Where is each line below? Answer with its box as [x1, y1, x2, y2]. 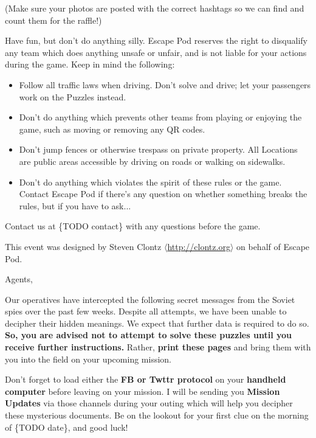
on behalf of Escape [236, 240, 310, 252]
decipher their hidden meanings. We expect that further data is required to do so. [5, 316, 309, 329]
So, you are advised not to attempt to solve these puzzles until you [5, 328, 292, 341]
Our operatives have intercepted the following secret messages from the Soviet [5, 293, 295, 305]
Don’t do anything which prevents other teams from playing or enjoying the [19, 111, 302, 123]
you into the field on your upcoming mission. [5, 352, 171, 365]
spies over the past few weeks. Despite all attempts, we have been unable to [5, 305, 287, 318]
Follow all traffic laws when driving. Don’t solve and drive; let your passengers [19, 78, 311, 91]
